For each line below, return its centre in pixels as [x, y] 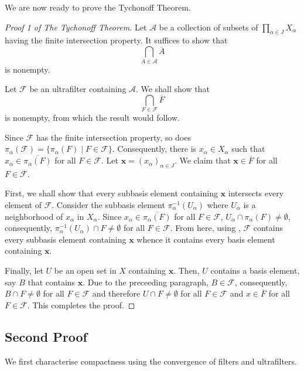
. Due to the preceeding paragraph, [146, 282]
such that [248, 149]
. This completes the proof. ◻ [81, 304]
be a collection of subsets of [209, 27]
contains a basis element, [255, 270]
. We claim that [202, 160]
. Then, [187, 270]
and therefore [116, 293]
